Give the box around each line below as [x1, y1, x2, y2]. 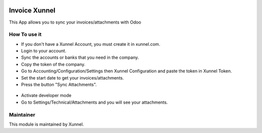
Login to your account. [21, 48, 66, 54]
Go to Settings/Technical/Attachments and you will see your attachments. [21, 99, 168, 105]
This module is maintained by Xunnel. [9, 121, 84, 127]
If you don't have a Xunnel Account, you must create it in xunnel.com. [21, 41, 161, 47]
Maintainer [9, 111, 35, 118]
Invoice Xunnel [9, 6, 56, 14]
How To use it [9, 31, 42, 38]
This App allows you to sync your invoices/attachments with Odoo [9, 19, 142, 25]
